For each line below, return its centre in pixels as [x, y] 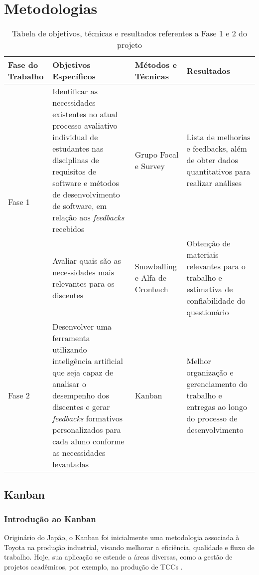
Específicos [74, 76]
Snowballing [156, 266]
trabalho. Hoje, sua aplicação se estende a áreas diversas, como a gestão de [118, 557]
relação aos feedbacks [88, 217]
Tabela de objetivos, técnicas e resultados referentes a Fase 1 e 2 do [129, 33]
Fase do [23, 65]
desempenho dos [81, 395]
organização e [210, 373]
